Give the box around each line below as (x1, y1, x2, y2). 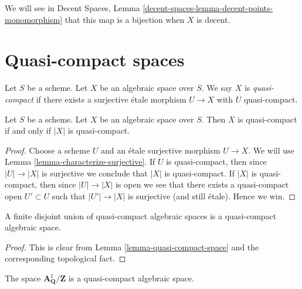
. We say (201, 81, 232, 94)
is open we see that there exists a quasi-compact (116, 178, 289, 191)
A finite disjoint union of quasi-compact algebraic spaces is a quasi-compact (5, 209, 277, 222)
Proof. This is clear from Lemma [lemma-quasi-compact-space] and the (5, 240, 259, 253)
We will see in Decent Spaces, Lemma (5, 2, 140, 13)
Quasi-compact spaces (5, 47, 185, 72)
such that (52, 190, 86, 202)
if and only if (5, 124, 51, 137)
